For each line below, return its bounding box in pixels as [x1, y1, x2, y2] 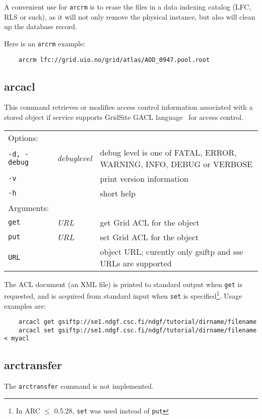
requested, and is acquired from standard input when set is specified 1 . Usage [4, 289, 242, 301]
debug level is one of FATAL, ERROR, [100, 146, 237, 158]
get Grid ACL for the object [100, 216, 200, 228]
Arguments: [8, 201, 49, 214]
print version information [100, 172, 188, 184]
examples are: [4, 300, 46, 311]
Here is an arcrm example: [4, 38, 86, 48]
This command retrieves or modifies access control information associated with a [4, 102, 253, 112]
